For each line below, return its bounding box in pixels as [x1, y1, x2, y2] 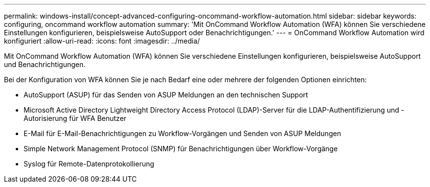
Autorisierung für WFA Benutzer [24, 114, 127, 122]
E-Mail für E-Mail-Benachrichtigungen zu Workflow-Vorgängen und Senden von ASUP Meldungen [24, 129, 341, 138]
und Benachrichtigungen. [4, 60, 86, 69]
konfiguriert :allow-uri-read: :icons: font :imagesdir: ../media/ [4, 37, 200, 45]
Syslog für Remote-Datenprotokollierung [24, 160, 155, 168]
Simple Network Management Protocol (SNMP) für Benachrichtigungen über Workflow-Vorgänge [24, 144, 338, 153]
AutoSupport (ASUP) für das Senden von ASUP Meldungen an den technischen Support [24, 91, 308, 99]
